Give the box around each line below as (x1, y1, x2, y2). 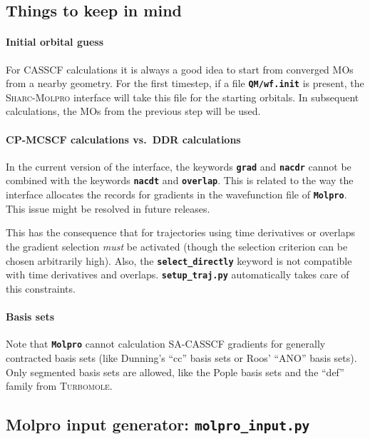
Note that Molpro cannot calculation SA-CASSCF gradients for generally (6, 336, 326, 351)
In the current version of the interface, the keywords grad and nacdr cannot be (6, 158, 351, 173)
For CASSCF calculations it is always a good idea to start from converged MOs (6, 61, 354, 76)
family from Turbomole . (6, 378, 113, 393)
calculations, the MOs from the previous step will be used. (6, 104, 261, 118)
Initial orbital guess (6, 34, 103, 49)
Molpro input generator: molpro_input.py (6, 413, 310, 435)
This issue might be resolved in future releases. (6, 201, 210, 216)
